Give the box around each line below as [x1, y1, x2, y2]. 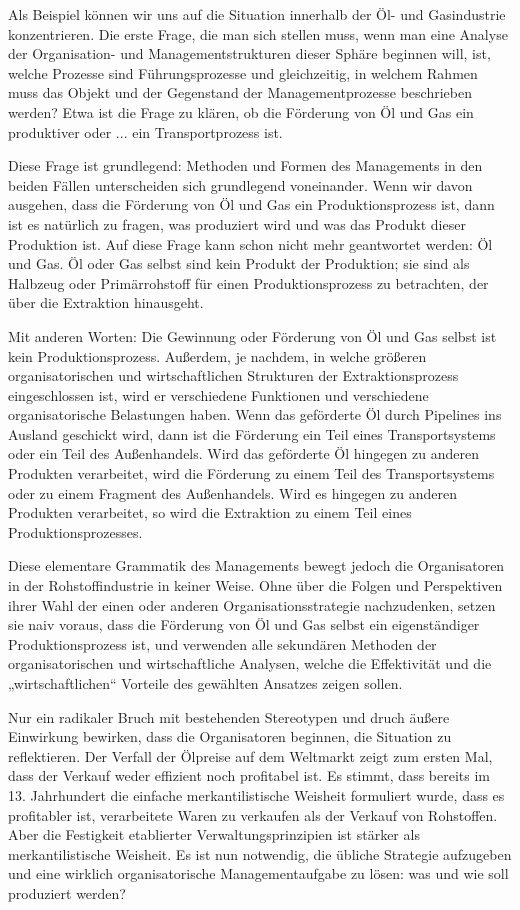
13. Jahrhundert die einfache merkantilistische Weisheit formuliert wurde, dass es [8, 784, 505, 805]
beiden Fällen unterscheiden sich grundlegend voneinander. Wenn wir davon [8, 174, 473, 195]
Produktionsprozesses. [8, 521, 143, 542]
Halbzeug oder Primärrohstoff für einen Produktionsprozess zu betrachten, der [8, 272, 489, 293]
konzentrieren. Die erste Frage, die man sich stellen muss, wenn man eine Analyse [8, 23, 508, 44]
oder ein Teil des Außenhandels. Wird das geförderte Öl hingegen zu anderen [8, 443, 480, 464]
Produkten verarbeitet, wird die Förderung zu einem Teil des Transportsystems [8, 463, 495, 484]
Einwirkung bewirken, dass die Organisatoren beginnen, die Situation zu [8, 726, 452, 747]
